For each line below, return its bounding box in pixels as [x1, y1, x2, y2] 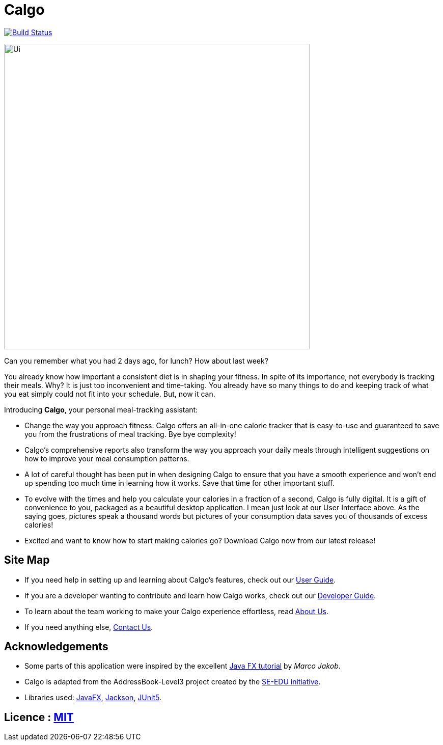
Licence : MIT [4, 710, 74, 724]
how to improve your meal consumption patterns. [24, 454, 189, 463]
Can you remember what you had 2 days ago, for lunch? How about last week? [4, 356, 268, 365]
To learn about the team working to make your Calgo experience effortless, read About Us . [24, 606, 328, 616]
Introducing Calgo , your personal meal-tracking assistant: [4, 405, 198, 414]
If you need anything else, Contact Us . [24, 622, 153, 631]
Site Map [4, 554, 50, 567]
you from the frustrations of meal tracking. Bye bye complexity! [24, 429, 236, 438]
